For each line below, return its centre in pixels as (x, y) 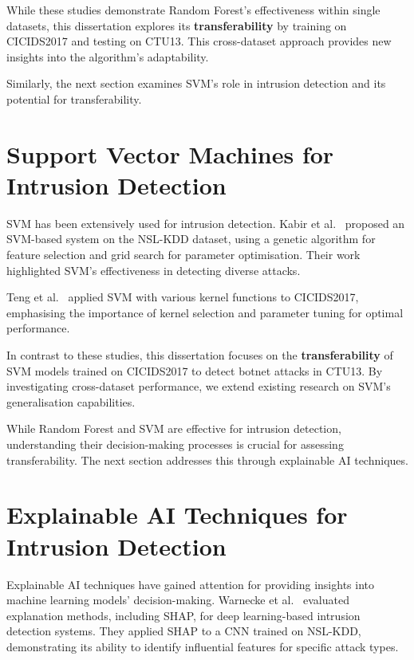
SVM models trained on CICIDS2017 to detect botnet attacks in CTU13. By (195, 370)
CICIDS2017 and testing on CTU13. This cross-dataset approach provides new (199, 41)
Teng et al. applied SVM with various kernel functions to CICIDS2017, (183, 297)
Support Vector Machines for (170, 153)
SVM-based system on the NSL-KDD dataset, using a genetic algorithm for (191, 239)
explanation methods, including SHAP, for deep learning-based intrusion (183, 615)
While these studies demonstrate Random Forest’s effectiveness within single (193, 10)
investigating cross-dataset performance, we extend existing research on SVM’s (199, 386)
